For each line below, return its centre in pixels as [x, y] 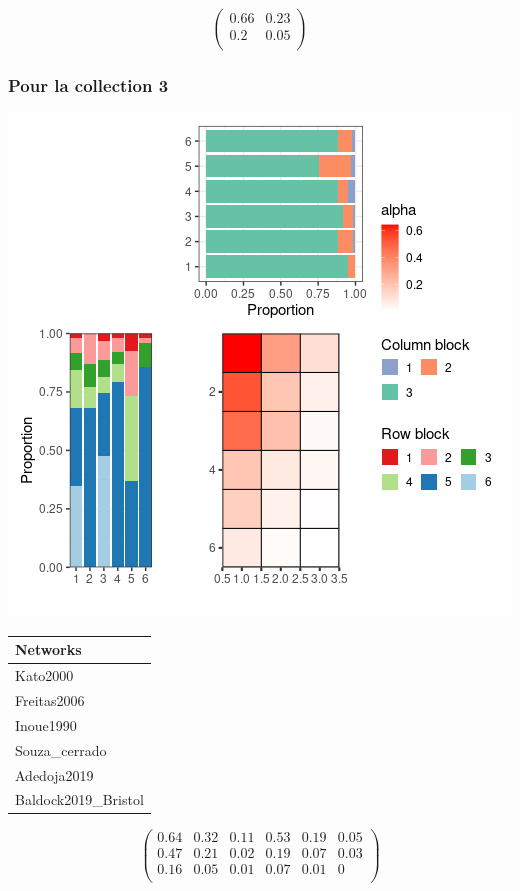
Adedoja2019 [54, 774]
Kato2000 [44, 675]
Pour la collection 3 [88, 84]
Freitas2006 [50, 700]
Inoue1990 [46, 724]
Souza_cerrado [61, 749]
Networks [48, 649]
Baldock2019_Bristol [79, 799]
